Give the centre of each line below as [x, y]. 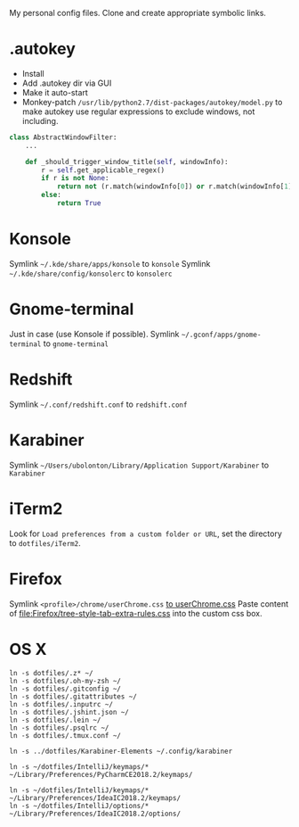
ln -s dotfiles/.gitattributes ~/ [73, 696]
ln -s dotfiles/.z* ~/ [51, 673]
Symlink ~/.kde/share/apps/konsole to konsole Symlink [110, 263]
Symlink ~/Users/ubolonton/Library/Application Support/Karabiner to [139, 465]
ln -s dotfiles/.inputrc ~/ [61, 704]
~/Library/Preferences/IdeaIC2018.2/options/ [95, 814]
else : [52, 195]
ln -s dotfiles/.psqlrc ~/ [59, 728]
